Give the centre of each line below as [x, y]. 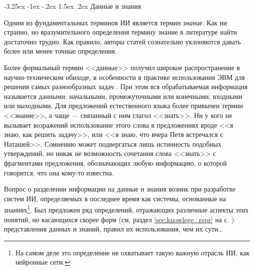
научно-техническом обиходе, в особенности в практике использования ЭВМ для [125, 77]
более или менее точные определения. [61, 51]
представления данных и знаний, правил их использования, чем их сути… [113, 229]
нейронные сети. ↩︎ [43, 262]
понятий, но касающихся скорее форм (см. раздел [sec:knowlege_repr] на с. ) [119, 219]
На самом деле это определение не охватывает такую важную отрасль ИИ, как [132, 252]
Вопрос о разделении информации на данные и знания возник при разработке [120, 189]
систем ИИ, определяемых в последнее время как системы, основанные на [115, 198]
